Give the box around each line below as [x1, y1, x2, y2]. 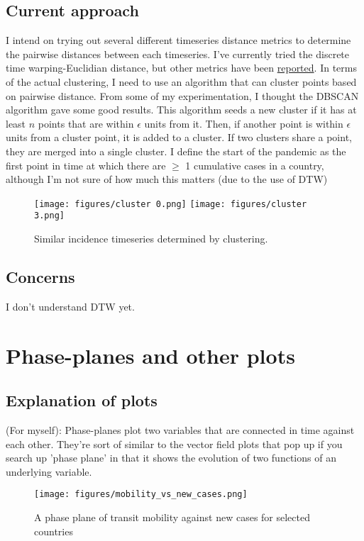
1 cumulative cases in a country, [185, 157, 324, 172]
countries [34, 523, 73, 538]
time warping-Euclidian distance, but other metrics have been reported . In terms [6, 60, 357, 75]
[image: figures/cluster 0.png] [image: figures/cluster [34, 199, 307, 209]
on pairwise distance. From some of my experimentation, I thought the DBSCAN [6, 88, 359, 103]
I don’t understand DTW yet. [6, 299, 135, 313]
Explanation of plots [6, 389, 158, 411]
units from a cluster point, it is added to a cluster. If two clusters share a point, [6, 130, 352, 145]
